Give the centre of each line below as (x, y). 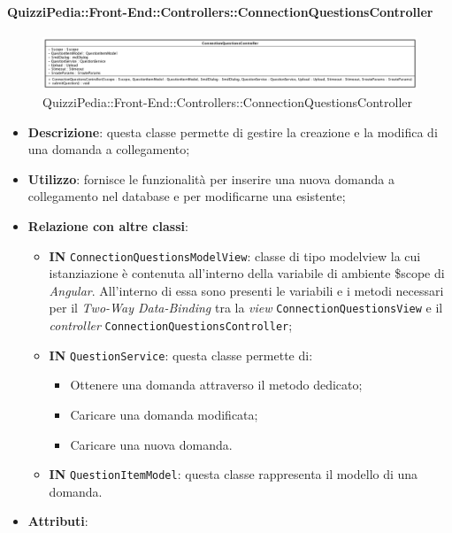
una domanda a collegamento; (109, 149)
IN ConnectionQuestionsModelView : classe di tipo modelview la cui (235, 255)
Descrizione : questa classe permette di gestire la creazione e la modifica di (233, 131)
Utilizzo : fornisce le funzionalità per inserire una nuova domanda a (211, 178)
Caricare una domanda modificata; (164, 414)
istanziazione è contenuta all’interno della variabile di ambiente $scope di (247, 273)
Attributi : (58, 521)
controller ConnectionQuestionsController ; (171, 325)
